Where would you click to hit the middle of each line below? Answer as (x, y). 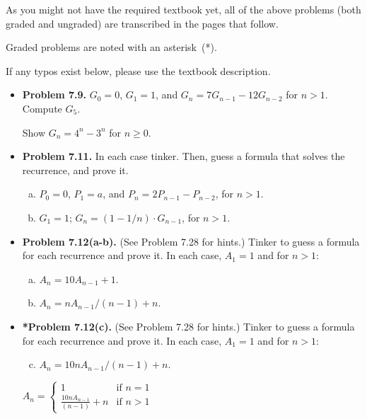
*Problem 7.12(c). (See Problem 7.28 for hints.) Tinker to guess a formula (188, 326)
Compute (42, 108)
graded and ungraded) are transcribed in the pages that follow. (142, 23)
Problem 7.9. (54, 94)
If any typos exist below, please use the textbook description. (138, 70)
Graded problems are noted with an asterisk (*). (111, 47)
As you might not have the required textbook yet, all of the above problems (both (183, 9)
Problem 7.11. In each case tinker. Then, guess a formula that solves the (183, 156)
